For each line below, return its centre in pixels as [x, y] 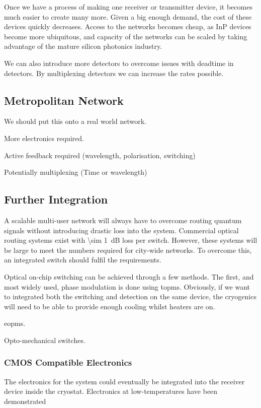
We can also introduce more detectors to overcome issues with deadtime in [119, 63]
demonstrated [25, 401]
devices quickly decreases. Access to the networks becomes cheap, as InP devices [128, 26]
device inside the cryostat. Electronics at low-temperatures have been [111, 391]
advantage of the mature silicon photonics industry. [83, 46]
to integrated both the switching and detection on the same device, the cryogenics [130, 296]
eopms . [15, 323]
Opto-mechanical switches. [45, 340]
